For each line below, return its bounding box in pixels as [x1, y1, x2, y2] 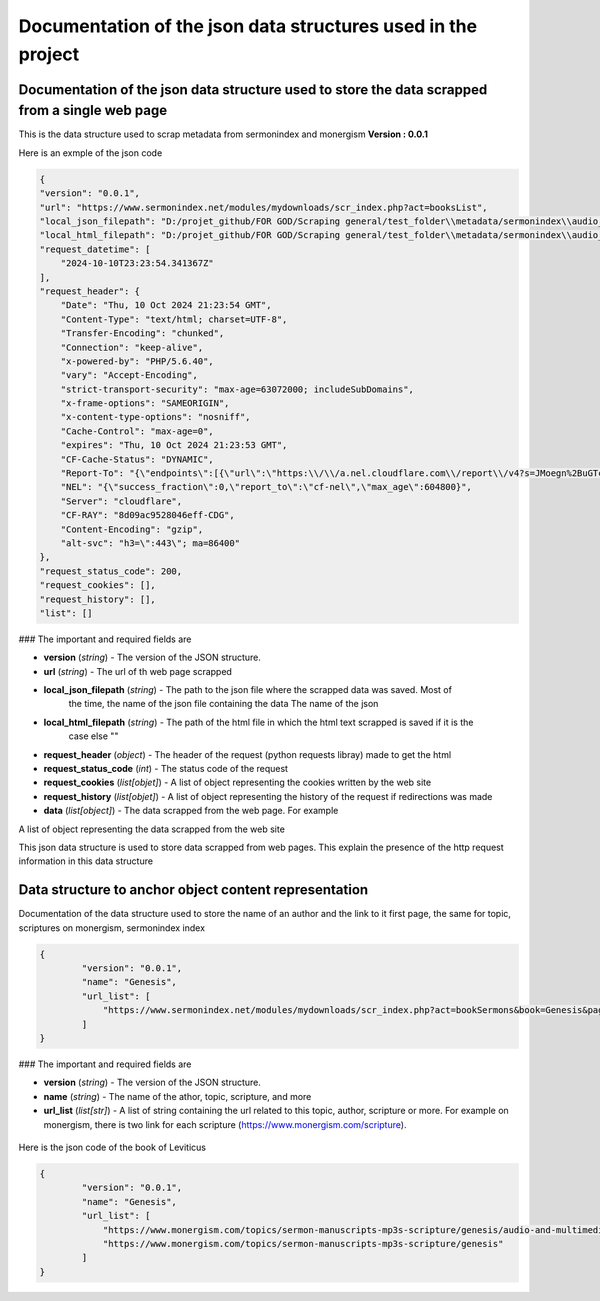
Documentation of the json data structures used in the [18, 15, 478, 37]
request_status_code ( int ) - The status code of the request [43, 763, 289, 775]
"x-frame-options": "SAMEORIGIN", [60, 398, 230, 409]
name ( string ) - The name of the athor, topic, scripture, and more [43, 1090, 312, 1102]
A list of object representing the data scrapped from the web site [18, 823, 285, 835]
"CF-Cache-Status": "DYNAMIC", [60, 453, 214, 465]
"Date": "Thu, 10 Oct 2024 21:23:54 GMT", [60, 300, 272, 311]
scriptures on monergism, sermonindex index [18, 921, 205, 934]
